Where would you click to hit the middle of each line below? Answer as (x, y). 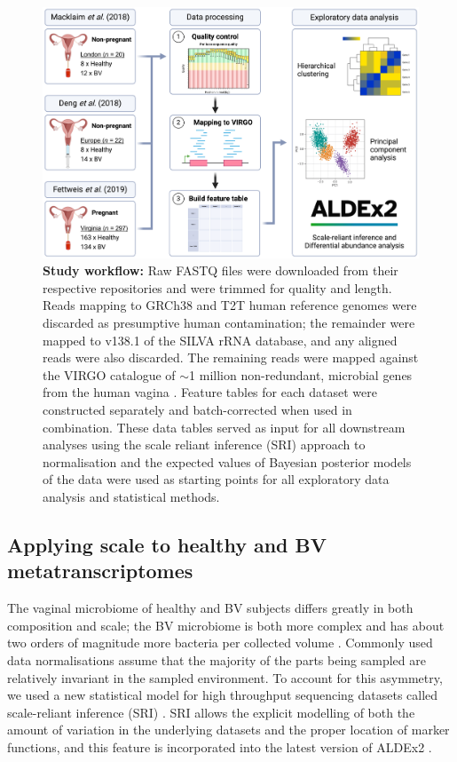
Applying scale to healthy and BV (167, 544)
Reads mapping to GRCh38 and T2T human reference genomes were (230, 305)
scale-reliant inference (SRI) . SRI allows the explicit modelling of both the (211, 712)
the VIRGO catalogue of (109, 374)
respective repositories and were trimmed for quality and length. (217, 287)
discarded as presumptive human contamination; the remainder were (229, 323)
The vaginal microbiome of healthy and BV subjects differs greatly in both (210, 608)
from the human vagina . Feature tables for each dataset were (210, 392)
